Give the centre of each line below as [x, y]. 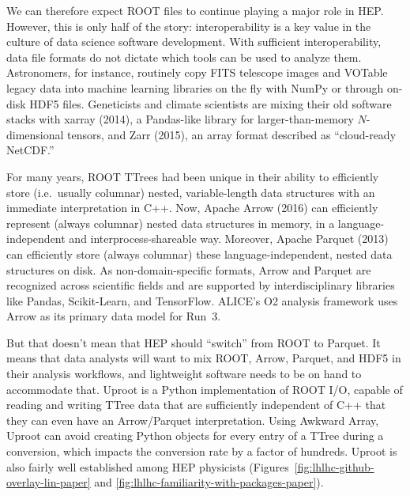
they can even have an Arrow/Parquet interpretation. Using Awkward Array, [193, 420]
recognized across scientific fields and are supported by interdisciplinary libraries [201, 285]
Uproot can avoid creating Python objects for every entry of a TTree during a [195, 435]
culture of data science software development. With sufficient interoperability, [194, 42]
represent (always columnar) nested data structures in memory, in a [171, 223]
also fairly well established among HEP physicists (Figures [148, 466]
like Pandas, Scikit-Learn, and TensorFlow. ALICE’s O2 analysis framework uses [202, 300]
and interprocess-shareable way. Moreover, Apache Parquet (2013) [229, 239]
